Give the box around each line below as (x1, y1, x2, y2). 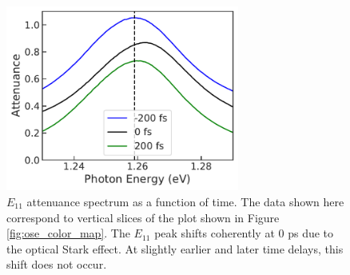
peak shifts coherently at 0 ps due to (154, 225, 334, 241)
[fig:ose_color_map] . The (6, 225, 130, 241)
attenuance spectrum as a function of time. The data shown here (26, 193, 344, 209)
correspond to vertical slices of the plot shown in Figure (6, 209, 280, 225)
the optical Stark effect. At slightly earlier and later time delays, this (6, 240, 344, 257)
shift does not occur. (6, 256, 107, 273)
